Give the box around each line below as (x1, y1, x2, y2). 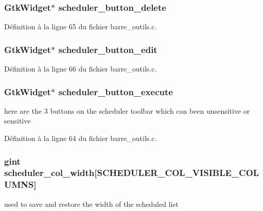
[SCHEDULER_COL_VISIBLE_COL (94, 166, 259, 179)
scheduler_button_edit (58, 43, 157, 56)
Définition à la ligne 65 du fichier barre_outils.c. (4, 21, 157, 32)
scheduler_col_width (4, 166, 95, 179)
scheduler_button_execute (58, 85, 173, 98)
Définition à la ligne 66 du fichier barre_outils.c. (4, 63, 157, 74)
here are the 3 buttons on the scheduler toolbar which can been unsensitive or (4, 105, 250, 116)
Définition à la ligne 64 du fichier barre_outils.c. (4, 133, 157, 144)
